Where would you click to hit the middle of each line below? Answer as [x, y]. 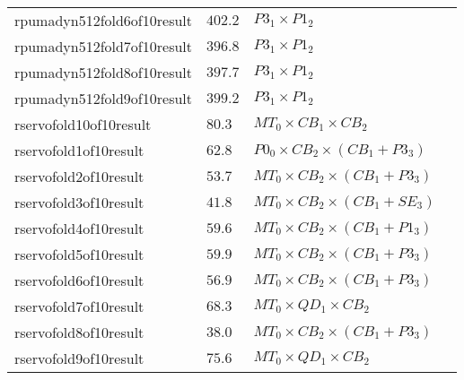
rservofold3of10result [79, 202]
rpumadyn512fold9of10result [104, 98]
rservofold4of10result [79, 228]
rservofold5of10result [79, 254]
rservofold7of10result [79, 306]
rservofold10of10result [83, 124]
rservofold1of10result [79, 150]
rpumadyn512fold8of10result [104, 72]
